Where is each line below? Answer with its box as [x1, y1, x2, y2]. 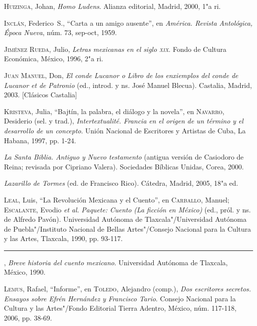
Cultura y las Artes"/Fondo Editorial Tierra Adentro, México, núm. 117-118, [4, 303, 237, 313]
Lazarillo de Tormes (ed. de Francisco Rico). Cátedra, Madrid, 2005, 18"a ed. [4, 178, 238, 188]
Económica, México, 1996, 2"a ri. [4, 53, 103, 64]
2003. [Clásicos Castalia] [4, 89, 77, 100]
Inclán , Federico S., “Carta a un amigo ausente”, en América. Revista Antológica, [4, 17, 253, 28]
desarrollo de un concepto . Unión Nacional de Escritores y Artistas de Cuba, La [4, 125, 246, 135]
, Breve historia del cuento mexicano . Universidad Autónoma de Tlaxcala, [4, 257, 228, 267]
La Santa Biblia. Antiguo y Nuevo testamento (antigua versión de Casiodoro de [4, 152, 244, 162]
